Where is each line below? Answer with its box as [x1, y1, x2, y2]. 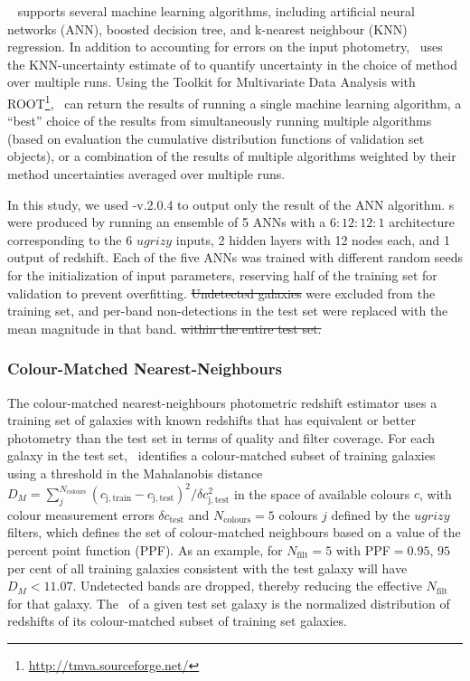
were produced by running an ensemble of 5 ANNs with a [7, 213, 326, 232]
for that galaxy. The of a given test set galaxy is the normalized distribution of [7, 593, 450, 612]
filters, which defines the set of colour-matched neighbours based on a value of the [7, 523, 461, 542]
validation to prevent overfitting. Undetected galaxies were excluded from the [7, 283, 436, 302]
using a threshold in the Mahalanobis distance [7, 463, 263, 482]
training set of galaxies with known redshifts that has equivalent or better [7, 411, 417, 430]
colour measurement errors [7, 505, 155, 524]
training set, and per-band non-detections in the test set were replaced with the [7, 301, 448, 320]
